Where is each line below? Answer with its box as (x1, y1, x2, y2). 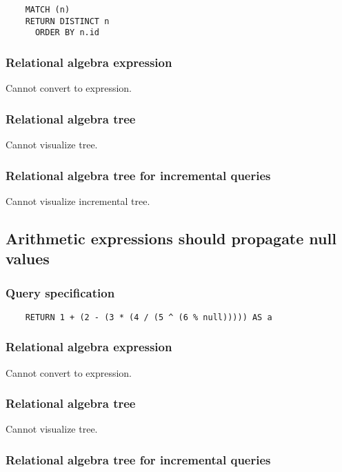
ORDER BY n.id (34, 28, 100, 38)
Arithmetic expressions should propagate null (6, 227, 336, 248)
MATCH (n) (25, 5, 70, 14)
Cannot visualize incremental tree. (6, 193, 150, 208)
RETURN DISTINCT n (25, 16, 110, 26)
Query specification (6, 284, 115, 301)
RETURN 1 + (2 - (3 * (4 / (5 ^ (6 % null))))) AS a (25, 312, 272, 322)
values (6, 248, 50, 269)
